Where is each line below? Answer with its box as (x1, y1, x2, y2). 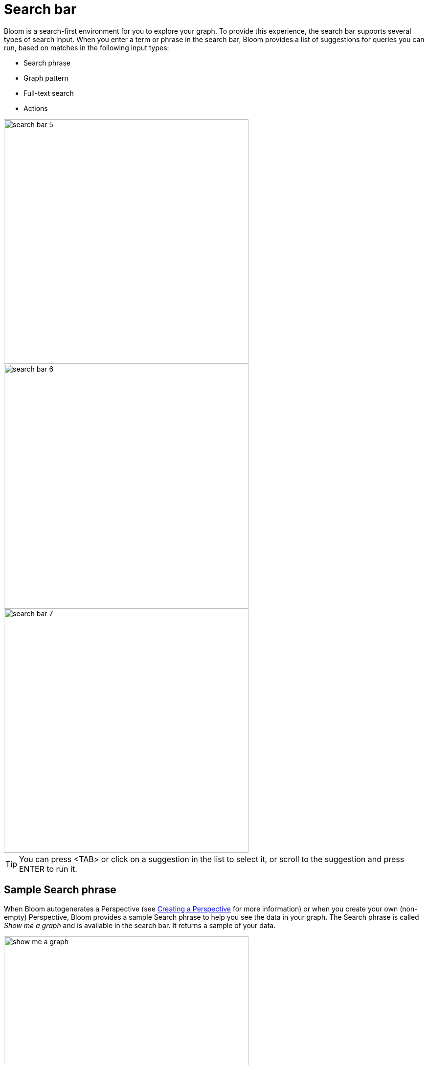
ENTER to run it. (19, 864, 77, 874)
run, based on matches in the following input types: (4, 43, 169, 52)
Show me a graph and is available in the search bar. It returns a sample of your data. (4, 921, 276, 930)
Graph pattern (23, 73, 68, 82)
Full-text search (23, 89, 74, 97)
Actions (23, 104, 48, 112)
